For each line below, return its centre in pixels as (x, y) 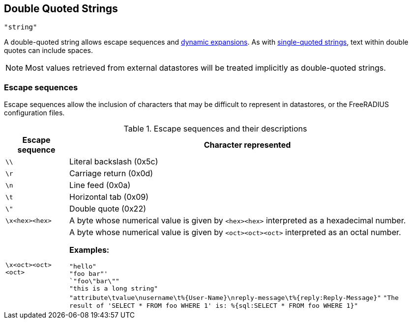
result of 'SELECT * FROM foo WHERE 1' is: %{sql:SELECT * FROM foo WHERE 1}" (214, 306)
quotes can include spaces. (48, 51)
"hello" (83, 267)
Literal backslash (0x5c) (114, 162)
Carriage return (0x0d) (111, 174)
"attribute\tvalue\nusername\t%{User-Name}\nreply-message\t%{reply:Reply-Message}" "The (234, 298)
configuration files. (34, 113)
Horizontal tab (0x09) (109, 197)
